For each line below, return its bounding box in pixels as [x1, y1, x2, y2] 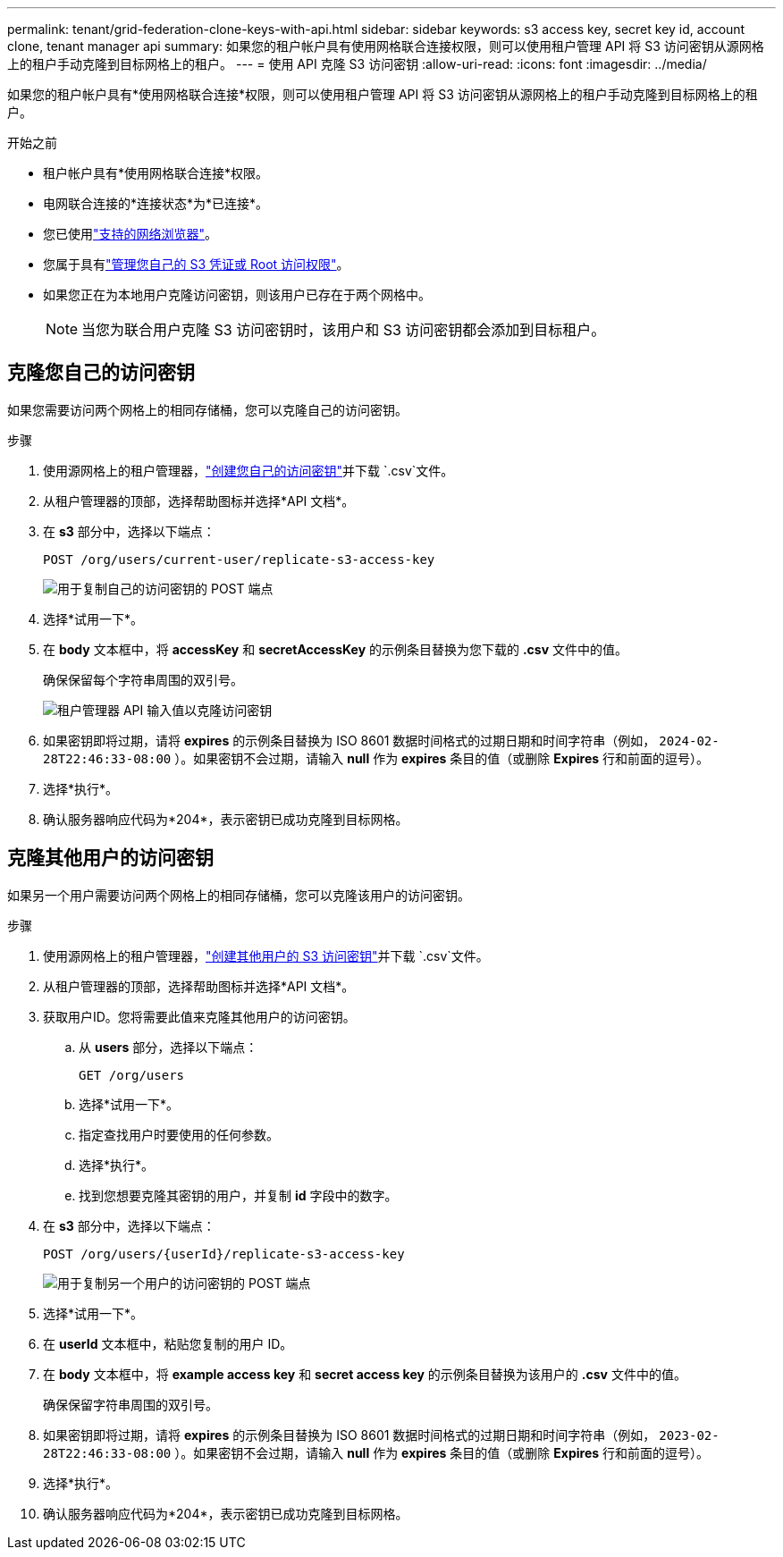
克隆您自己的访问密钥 [7, 361, 195, 384]
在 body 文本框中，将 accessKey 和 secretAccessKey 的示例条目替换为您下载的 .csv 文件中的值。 [43, 641, 628, 657]
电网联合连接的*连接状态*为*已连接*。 [43, 196, 269, 211]
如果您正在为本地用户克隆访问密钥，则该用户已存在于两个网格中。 [43, 287, 431, 302]
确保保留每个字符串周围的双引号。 [43, 671, 243, 687]
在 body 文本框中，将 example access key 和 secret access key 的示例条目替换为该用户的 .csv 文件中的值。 [43, 1366, 686, 1382]
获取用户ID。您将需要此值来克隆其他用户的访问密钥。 [43, 1008, 356, 1024]
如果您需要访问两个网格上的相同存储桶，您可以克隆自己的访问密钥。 [7, 401, 408, 417]
